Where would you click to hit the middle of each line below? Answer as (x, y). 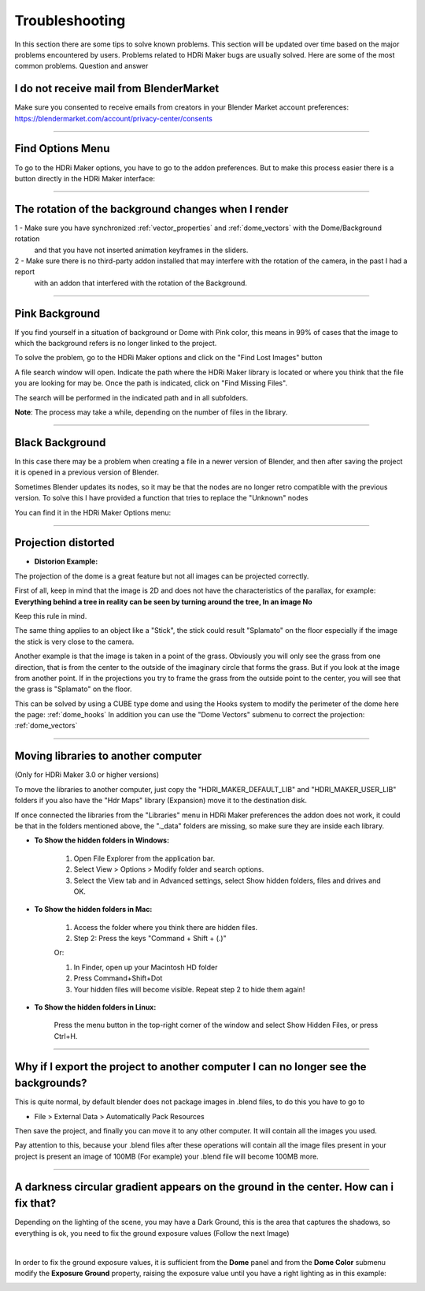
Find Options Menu (62, 149)
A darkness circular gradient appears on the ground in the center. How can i (204, 1187)
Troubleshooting (70, 20)
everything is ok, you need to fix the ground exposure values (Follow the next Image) (152, 1233)
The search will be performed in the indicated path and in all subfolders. (131, 397)
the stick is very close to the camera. (74, 642)
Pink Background (57, 313)
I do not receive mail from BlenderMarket (117, 89)
